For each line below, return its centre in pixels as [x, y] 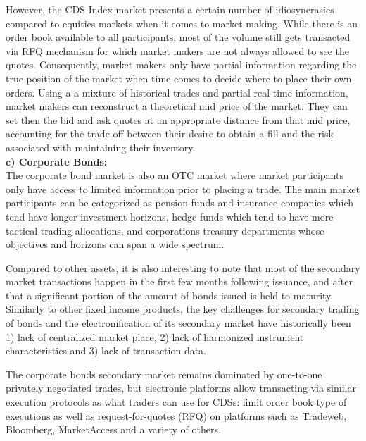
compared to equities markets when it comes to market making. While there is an [182, 23]
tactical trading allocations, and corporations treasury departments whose [165, 230]
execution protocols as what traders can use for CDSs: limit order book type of [176, 402]
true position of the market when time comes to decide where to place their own [179, 78]
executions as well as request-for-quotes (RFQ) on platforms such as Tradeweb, [176, 415]
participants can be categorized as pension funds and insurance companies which [180, 203]
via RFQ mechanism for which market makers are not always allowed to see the [178, 50]
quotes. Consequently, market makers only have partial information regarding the [181, 64]
